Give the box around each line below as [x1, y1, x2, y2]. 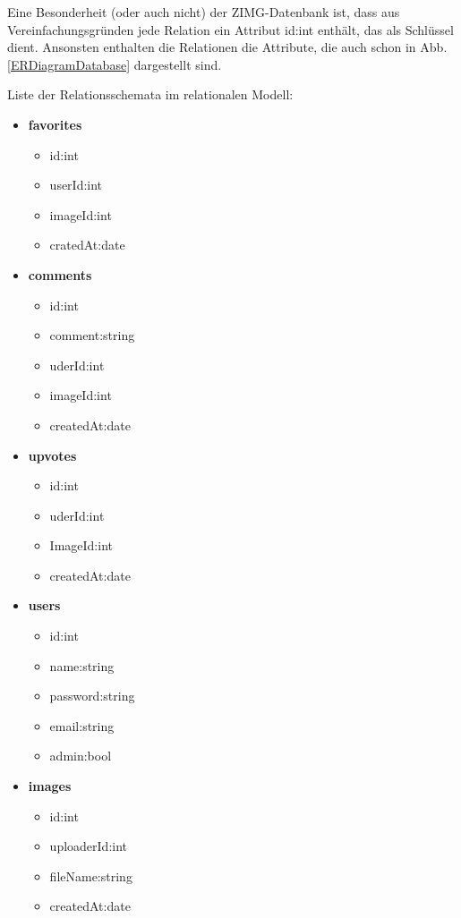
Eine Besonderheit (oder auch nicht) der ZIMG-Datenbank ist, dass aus [7, 3, 400, 21]
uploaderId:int [49, 837, 128, 855]
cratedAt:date [49, 235, 125, 254]
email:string [49, 716, 115, 735]
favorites [28, 115, 82, 133]
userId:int [49, 175, 103, 194]
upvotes [28, 446, 77, 464]
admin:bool [49, 746, 112, 765]
